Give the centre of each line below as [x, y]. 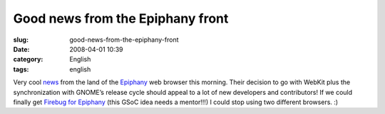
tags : [21, 69]
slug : [21, 40]
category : [28, 59]
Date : [21, 49]
